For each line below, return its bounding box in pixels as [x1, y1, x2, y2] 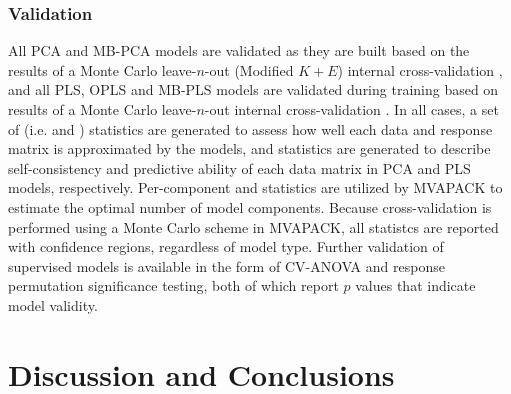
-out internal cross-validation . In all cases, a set [204, 99, 499, 119]
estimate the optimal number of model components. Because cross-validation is [8, 196, 492, 217]
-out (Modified [204, 59, 294, 80]
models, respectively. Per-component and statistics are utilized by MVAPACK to [8, 177, 503, 198]
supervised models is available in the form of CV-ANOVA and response [8, 255, 445, 276]
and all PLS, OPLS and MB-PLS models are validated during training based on [8, 79, 499, 100]
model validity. [8, 294, 98, 315]
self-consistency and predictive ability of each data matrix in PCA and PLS [8, 157, 471, 178]
